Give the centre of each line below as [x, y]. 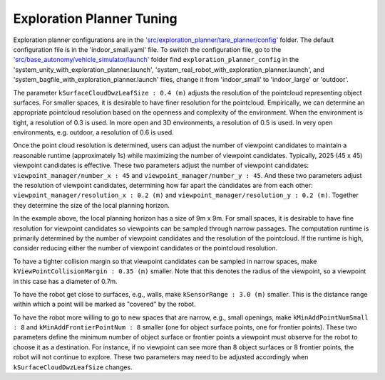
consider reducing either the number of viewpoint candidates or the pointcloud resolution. [145, 248]
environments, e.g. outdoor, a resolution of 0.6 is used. [93, 132]
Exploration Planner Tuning [95, 19]
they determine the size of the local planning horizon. [92, 205]
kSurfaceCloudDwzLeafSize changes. [73, 367]
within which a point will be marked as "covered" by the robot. [104, 304]
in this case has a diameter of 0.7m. [65, 281]
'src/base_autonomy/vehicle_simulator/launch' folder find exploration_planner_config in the [156, 60]
